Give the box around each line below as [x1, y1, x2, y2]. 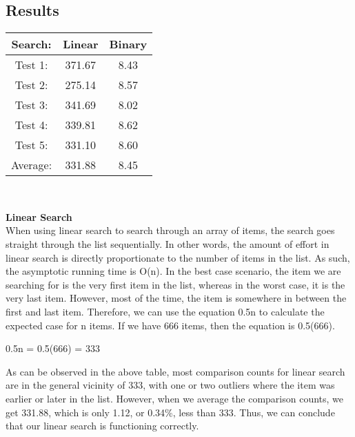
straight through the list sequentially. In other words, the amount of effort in [6, 236, 329, 251]
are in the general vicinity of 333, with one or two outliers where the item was [6, 378, 335, 392]
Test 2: [14, 77, 48, 93]
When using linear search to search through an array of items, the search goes [6, 223, 335, 237]
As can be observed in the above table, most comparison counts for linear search [6, 364, 345, 378]
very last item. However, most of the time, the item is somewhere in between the [6, 291, 347, 305]
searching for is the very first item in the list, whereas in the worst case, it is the [6, 277, 345, 291]
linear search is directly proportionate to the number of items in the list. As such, [6, 250, 350, 264]
